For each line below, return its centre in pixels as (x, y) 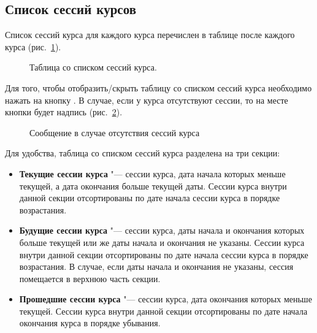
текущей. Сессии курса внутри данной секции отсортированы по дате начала (163, 311)
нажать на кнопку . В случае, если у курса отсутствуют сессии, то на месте (147, 100)
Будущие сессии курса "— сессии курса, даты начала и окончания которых (162, 230)
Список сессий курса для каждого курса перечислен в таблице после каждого (150, 35)
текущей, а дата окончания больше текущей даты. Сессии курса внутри (153, 186)
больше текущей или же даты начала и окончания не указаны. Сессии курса (162, 242)
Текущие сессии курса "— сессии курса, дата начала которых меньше (152, 173)
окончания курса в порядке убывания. (90, 323)
